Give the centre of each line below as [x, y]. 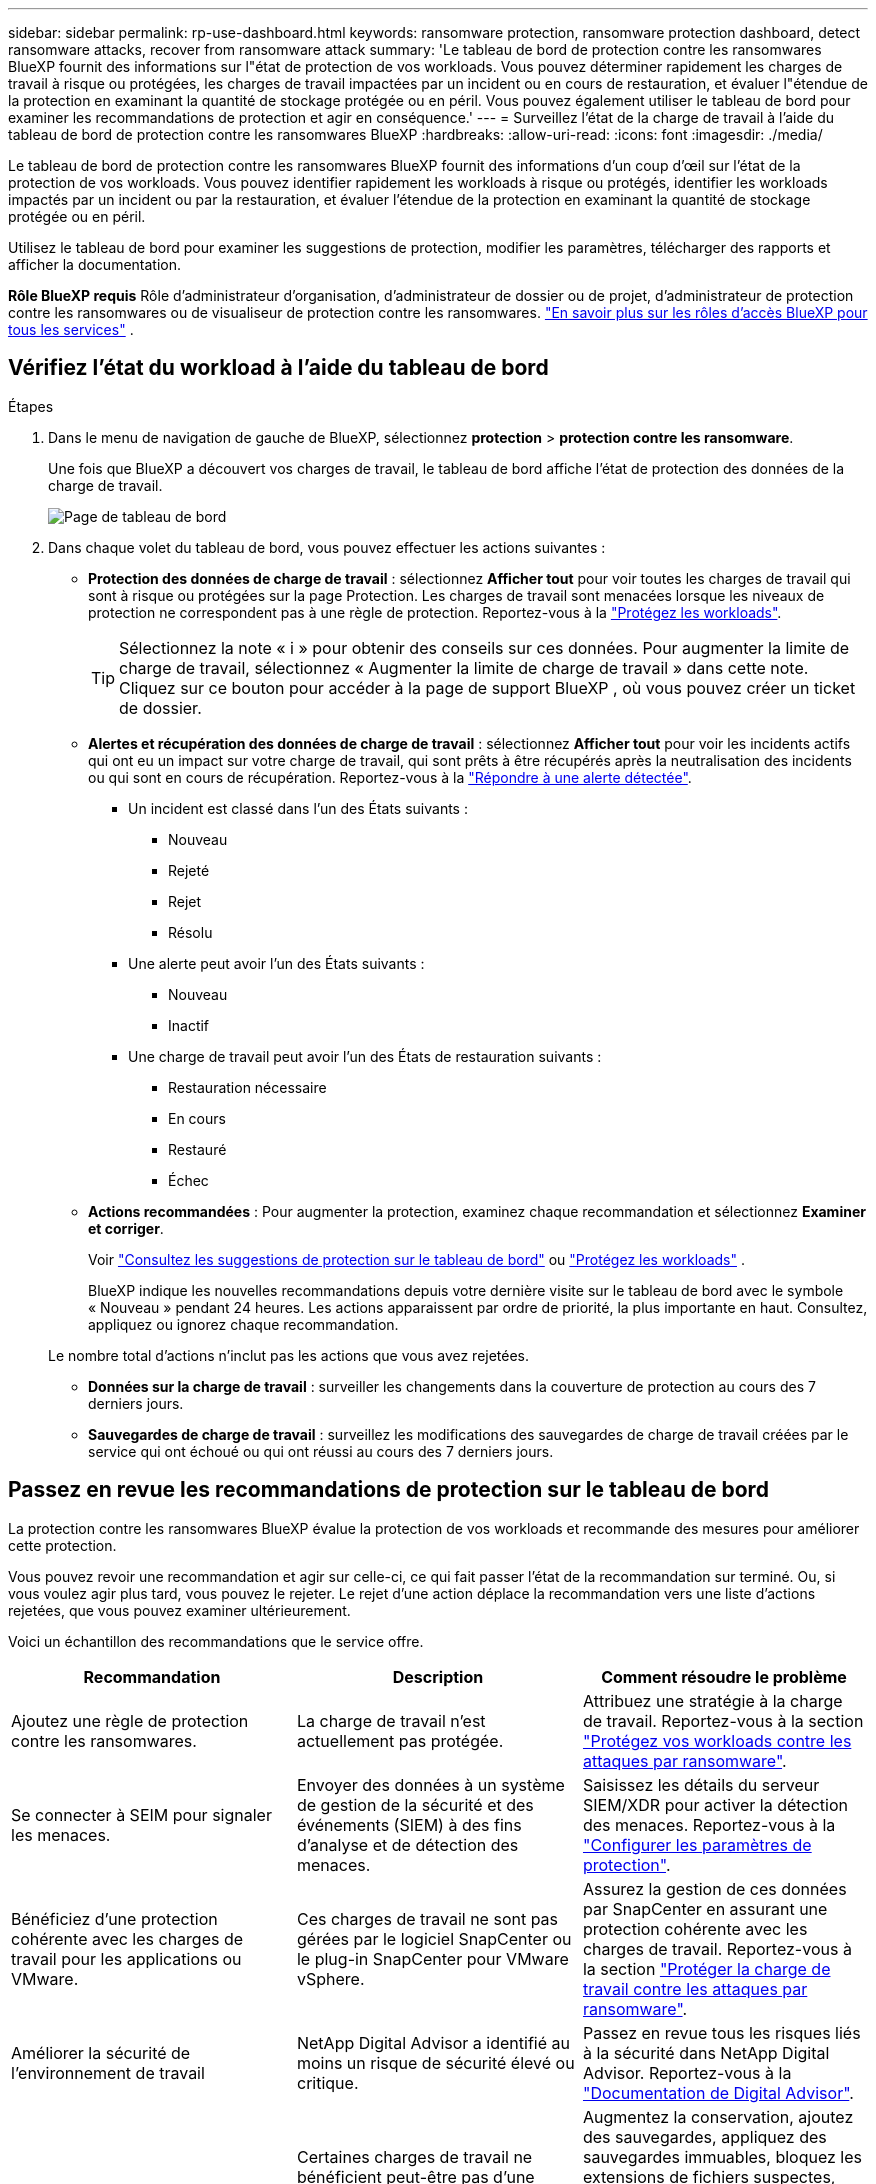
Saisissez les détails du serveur [701, 1784]
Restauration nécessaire [247, 1087]
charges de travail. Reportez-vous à [717, 1948]
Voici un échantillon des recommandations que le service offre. [216, 1641]
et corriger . [126, 1228]
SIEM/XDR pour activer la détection [715, 1804]
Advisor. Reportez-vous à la [687, 2072]
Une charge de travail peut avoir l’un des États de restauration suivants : [365, 1056]
